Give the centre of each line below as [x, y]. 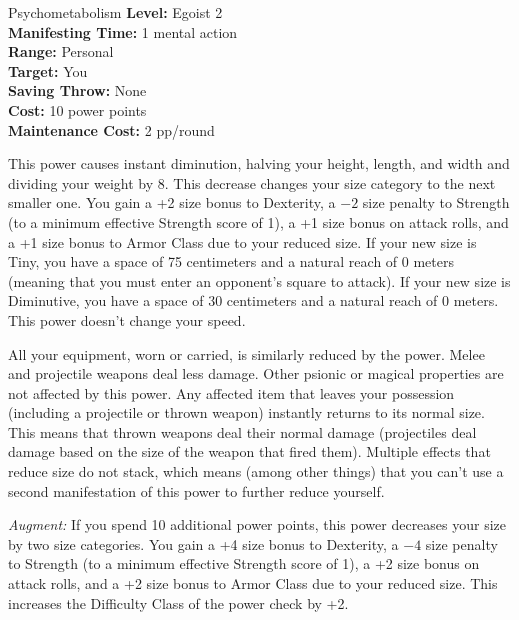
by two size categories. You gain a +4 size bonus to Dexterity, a [203, 543]
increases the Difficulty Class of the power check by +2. [178, 602]
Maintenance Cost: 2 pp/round [111, 129]
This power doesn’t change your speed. [127, 319]
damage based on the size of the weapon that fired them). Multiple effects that [249, 451]
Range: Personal [61, 51]
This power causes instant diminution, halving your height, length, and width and [259, 163]
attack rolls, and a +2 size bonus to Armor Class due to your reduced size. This [253, 583]
